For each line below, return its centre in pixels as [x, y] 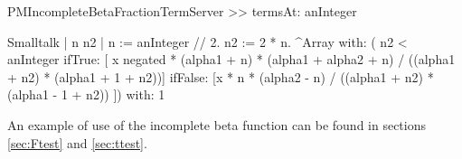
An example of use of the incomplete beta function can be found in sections [217, 124]
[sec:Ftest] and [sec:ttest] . [77, 142]
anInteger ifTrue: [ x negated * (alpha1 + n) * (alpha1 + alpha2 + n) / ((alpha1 [231, 59]
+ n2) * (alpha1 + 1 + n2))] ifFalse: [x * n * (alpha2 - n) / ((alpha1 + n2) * [221, 76]
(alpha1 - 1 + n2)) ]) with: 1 [86, 94]
